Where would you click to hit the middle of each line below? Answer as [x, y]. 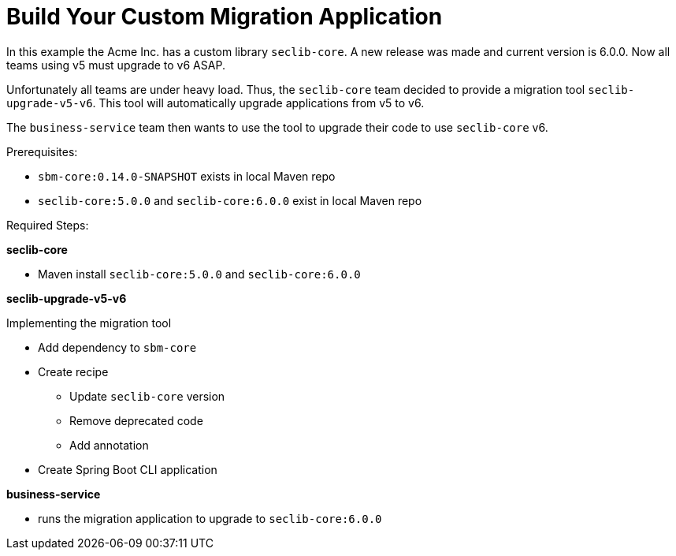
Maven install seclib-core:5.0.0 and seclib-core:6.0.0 [199, 274]
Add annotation [109, 445]
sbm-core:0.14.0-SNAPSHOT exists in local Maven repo [187, 176]
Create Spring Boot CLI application [128, 469]
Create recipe [73, 371]
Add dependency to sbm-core [117, 347]
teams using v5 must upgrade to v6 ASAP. [116, 65]
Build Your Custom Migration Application [225, 17]
